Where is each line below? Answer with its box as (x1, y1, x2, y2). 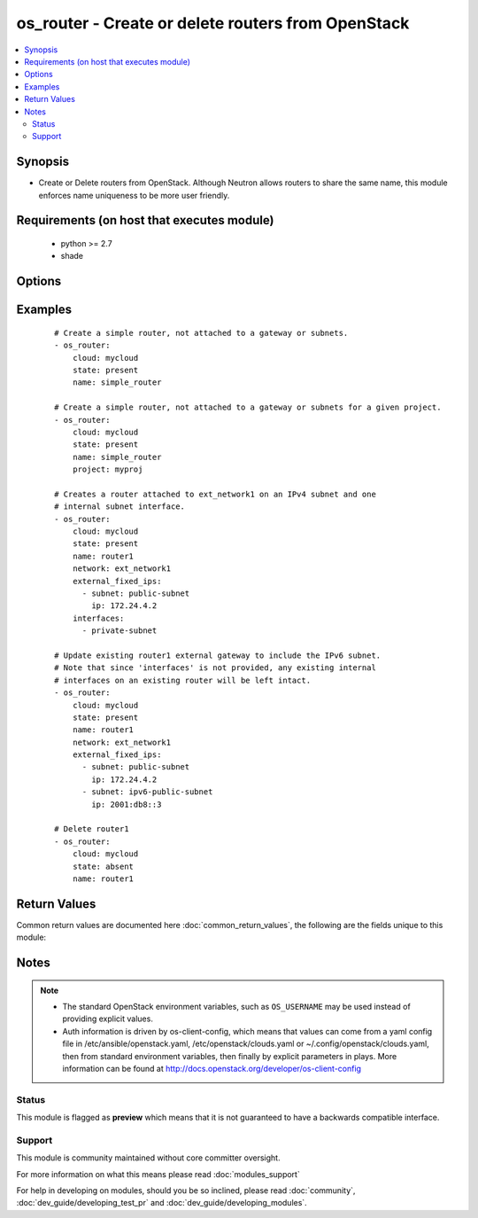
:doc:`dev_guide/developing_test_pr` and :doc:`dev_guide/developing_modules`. (16, 1198, 307, 1208)
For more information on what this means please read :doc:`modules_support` (16, 1168, 300, 1179)
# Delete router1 (54, 824, 129, 834)
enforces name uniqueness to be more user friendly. (38, 190, 230, 200)
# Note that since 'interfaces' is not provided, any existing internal (54, 663, 376, 673)
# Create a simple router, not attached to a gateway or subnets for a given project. (54, 402, 442, 412)
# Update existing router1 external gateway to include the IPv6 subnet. (54, 650, 382, 660)
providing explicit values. (62, 1013, 154, 1024)
